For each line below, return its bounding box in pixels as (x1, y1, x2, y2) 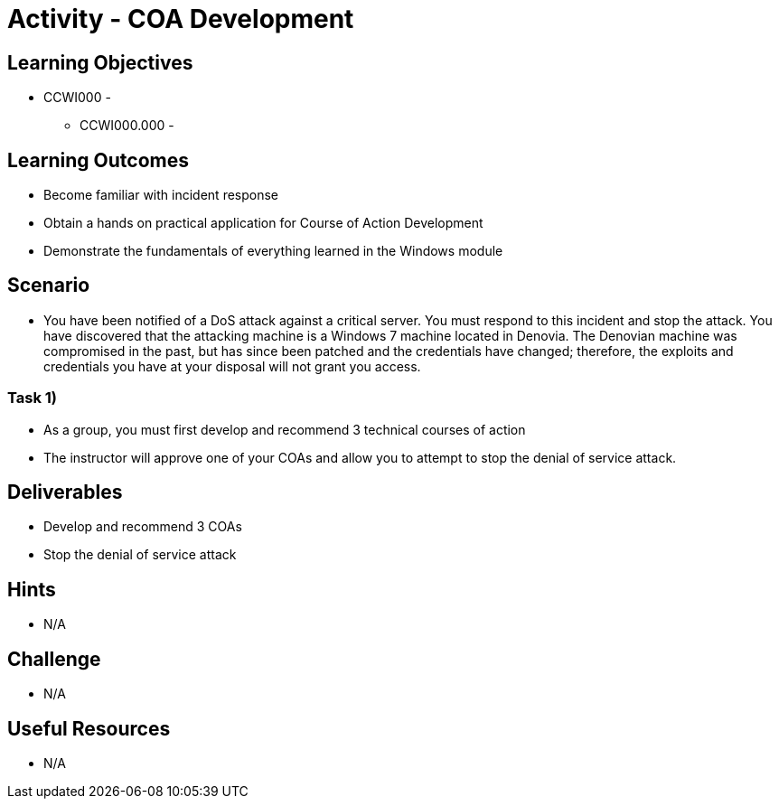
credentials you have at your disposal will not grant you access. (43, 358, 421, 374)
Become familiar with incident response (43, 187, 279, 203)
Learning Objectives (7, 51, 193, 74)
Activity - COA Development (7, 4, 354, 34)
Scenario (7, 274, 90, 297)
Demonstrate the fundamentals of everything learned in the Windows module (43, 243, 503, 259)
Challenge (7, 647, 101, 670)
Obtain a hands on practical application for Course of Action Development (43, 215, 483, 231)
